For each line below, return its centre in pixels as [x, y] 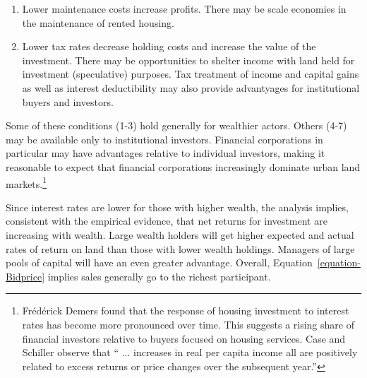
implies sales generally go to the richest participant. [159, 276]
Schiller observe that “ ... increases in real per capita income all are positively [190, 352]
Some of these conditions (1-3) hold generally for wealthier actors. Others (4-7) [176, 125]
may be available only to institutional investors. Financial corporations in [164, 139]
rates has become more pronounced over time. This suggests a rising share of [188, 324]
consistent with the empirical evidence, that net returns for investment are [167, 221]
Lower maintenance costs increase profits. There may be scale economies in [184, 8]
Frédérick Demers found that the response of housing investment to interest [186, 311]
